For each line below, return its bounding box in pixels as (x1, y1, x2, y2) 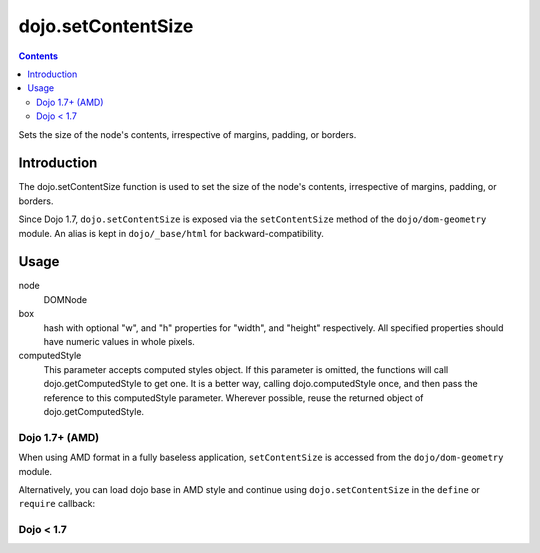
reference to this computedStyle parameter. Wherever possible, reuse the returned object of (43, 391, 424, 404)
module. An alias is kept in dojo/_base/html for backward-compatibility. (18, 227, 325, 239)
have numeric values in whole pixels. (43, 336, 195, 348)
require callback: (18, 498, 96, 510)
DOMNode (43, 293, 88, 305)
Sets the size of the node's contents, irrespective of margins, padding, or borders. (18, 128, 357, 140)
